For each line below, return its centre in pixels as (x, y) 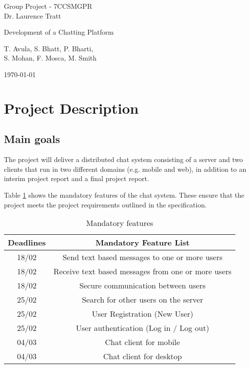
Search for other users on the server (143, 300)
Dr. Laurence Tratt (33, 15)
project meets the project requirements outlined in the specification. (106, 204)
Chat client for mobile (143, 342)
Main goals (32, 139)
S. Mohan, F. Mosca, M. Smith (50, 58)
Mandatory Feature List (143, 243)
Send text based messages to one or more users (143, 257)
